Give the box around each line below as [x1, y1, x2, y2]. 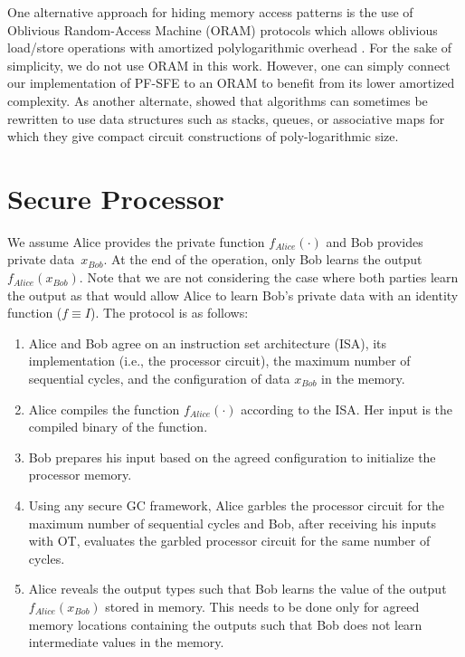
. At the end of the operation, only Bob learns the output [103, 250, 422, 269]
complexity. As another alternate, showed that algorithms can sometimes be [7, 90, 428, 109]
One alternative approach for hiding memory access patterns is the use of [7, 3, 413, 21]
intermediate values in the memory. [28, 633, 224, 652]
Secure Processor [7, 179, 224, 216]
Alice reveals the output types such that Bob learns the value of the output [28, 579, 447, 598]
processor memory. [28, 465, 132, 484]
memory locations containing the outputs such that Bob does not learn [28, 614, 422, 633]
